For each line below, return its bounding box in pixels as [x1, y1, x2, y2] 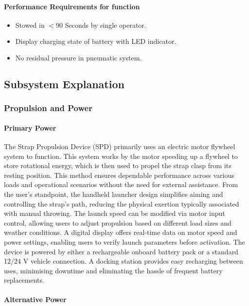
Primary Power [4, 122, 56, 133]
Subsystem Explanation [4, 76, 124, 91]
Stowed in [15, 19, 45, 30]
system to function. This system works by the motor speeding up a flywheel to [4, 151, 238, 161]
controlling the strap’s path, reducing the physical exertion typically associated [4, 198, 239, 209]
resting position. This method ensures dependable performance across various [4, 170, 234, 180]
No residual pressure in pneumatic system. [15, 52, 142, 62]
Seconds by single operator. [65, 19, 146, 30]
